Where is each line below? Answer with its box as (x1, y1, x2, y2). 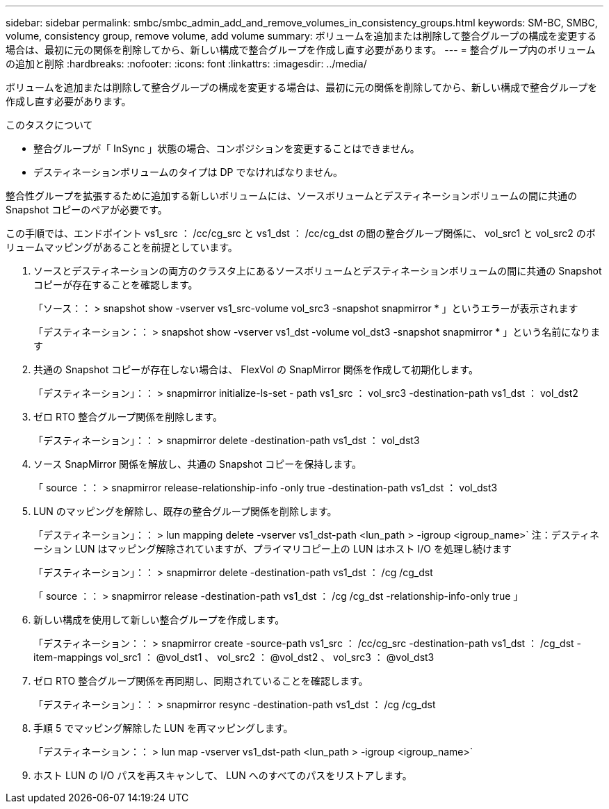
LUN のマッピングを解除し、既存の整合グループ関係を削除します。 (33, 505, 337, 517)
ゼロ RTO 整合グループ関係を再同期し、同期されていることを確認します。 (33, 675, 368, 687)
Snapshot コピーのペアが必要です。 (6, 204, 168, 215)
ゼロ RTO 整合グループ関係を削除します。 (33, 411, 222, 423)
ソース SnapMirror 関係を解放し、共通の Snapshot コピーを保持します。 (33, 458, 362, 470)
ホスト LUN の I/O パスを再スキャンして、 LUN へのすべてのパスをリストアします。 (33, 769, 412, 781)
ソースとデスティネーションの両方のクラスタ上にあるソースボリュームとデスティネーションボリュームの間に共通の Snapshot (33, 265, 602, 277)
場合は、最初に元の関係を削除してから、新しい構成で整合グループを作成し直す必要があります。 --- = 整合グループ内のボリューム (6, 44, 596, 56)
